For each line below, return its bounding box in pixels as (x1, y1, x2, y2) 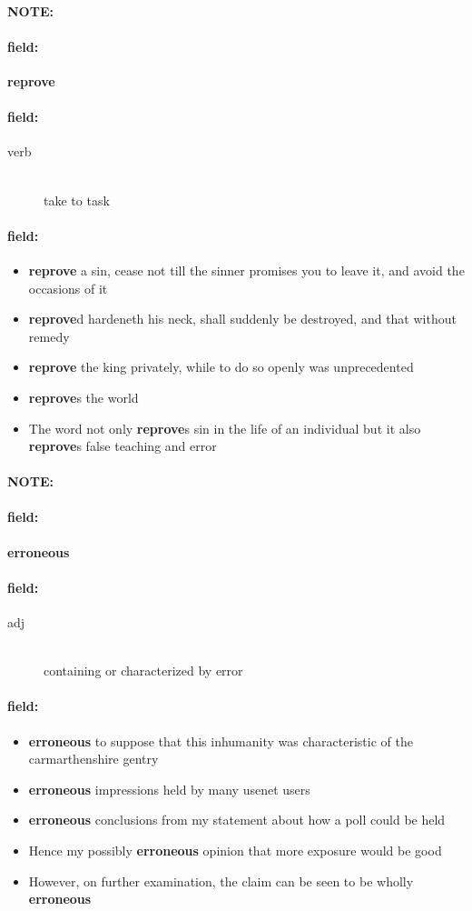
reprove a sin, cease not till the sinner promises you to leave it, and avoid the (28, 260, 465, 279)
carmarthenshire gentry (28, 749, 159, 768)
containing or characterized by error (44, 661, 243, 680)
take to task (44, 190, 110, 209)
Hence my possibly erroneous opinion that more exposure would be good (28, 841, 442, 860)
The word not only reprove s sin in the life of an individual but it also (28, 418, 421, 437)
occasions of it (28, 278, 108, 297)
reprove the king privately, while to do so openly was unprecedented (28, 357, 414, 376)
